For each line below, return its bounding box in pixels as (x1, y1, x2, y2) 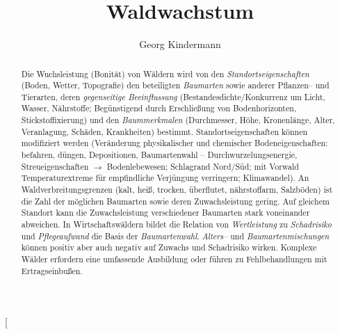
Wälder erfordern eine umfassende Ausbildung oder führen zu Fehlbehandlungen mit (21, 253, 327, 265)
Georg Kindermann (139, 37, 221, 51)
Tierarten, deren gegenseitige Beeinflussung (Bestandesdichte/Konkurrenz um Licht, (21, 90, 325, 102)
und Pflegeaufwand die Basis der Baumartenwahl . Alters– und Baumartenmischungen (21, 230, 330, 241)
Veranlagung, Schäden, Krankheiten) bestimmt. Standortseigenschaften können (21, 125, 308, 137)
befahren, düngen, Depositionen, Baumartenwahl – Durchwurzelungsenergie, (21, 149, 298, 161)
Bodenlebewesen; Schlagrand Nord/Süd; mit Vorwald (106, 160, 299, 172)
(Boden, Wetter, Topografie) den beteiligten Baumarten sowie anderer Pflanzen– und (21, 79, 330, 91)
